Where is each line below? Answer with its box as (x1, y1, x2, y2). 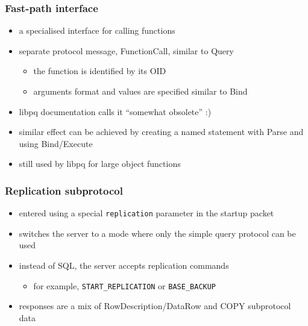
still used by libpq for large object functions (19, 157, 181, 170)
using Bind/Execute (19, 137, 93, 149)
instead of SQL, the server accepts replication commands (19, 259, 229, 272)
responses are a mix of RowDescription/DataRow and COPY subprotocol (19, 299, 291, 312)
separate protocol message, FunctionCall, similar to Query (19, 44, 234, 57)
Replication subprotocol (5, 183, 123, 198)
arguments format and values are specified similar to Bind (33, 85, 248, 97)
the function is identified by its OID (33, 64, 166, 77)
